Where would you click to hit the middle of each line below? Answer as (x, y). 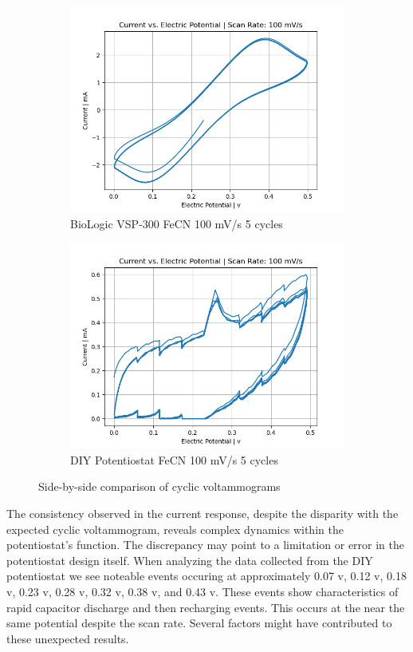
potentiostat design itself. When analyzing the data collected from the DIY (190, 560)
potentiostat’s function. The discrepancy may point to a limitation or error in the (206, 545)
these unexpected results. (68, 638)
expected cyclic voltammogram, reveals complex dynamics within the (175, 529)
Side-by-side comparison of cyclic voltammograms (159, 486)
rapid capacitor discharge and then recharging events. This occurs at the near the (206, 607)
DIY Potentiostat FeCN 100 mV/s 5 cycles (174, 459)
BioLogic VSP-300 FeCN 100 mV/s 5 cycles (177, 223)
